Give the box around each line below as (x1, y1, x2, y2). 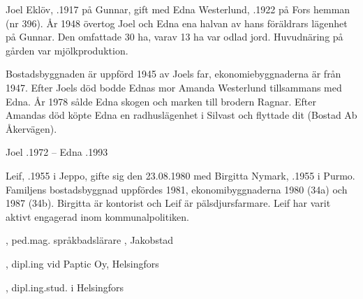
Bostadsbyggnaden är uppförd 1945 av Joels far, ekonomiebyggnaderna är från (6, 66, 341, 81)
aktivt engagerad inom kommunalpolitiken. (6, 209, 189, 224)
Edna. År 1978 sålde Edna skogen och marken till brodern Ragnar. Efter (6, 94, 316, 108)
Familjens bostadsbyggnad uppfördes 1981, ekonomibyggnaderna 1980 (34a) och (6, 182, 348, 196)
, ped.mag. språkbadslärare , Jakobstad (6, 233, 174, 247)
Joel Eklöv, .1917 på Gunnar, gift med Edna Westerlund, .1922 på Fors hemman (6, 2, 350, 16)
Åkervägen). (6, 121, 57, 136)
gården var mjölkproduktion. (6, 43, 128, 57)
